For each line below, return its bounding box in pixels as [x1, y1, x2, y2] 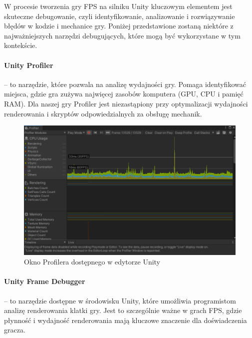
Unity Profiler [4, 59, 53, 70]
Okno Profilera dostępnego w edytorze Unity [24, 256, 161, 267]
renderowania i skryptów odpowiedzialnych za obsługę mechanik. [4, 108, 202, 118]
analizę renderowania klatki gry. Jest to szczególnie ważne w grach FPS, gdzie [4, 305, 242, 315]
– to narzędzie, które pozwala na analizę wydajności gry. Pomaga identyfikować [4, 78, 246, 89]
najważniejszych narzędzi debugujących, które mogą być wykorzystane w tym [4, 30, 241, 40]
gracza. [4, 324, 25, 335]
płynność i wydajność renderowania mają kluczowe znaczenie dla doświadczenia [4, 314, 247, 325]
